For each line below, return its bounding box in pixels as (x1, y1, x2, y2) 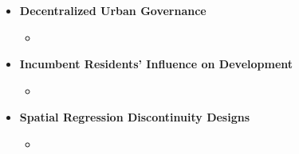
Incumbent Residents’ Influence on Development (19, 56, 293, 72)
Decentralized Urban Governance (19, 2, 207, 18)
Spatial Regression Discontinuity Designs (19, 109, 250, 125)
